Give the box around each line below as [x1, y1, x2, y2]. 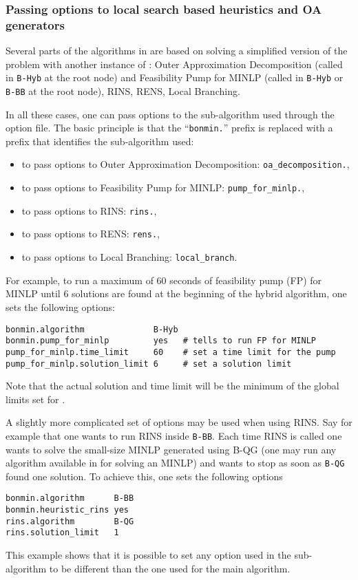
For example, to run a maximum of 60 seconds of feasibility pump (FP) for [6, 272, 322, 287]
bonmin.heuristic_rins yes [6, 505, 129, 515]
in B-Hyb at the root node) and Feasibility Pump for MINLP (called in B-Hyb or [6, 70, 344, 85]
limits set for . [6, 391, 65, 406]
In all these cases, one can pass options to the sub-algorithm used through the [6, 107, 335, 121]
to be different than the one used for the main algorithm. [49, 561, 291, 575]
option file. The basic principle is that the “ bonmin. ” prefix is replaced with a [6, 120, 333, 135]
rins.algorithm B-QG [6, 516, 134, 526]
